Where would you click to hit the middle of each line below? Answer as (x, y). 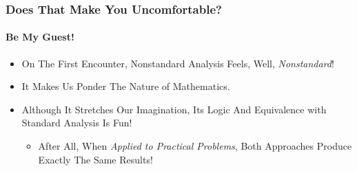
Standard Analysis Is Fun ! (77, 123)
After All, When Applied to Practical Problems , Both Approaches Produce (195, 146)
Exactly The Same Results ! (95, 159)
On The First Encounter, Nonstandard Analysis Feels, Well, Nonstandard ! (178, 63)
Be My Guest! (40, 37)
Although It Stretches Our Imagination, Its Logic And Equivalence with (174, 109)
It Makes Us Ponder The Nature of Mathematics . (126, 86)
